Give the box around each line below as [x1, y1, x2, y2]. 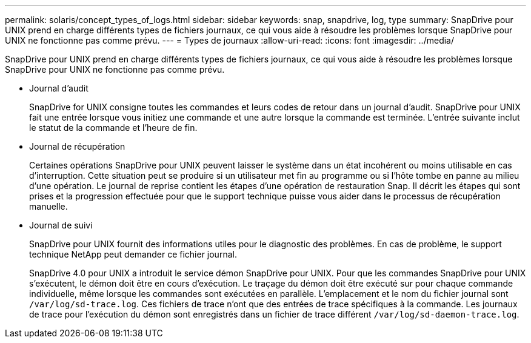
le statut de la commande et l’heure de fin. [29, 122, 198, 133]
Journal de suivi [29, 220, 93, 230]
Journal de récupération [29, 141, 125, 152]
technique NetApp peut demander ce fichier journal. [29, 249, 237, 259]
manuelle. [29, 201, 68, 211]
